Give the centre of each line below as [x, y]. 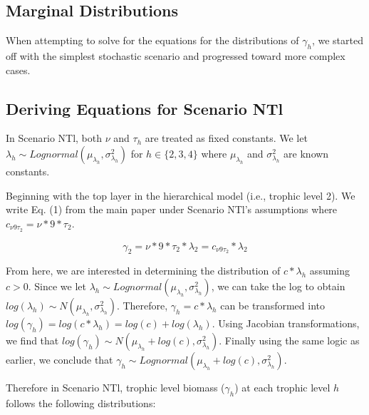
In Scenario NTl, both [54, 138]
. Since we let [57, 286]
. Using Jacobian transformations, [286, 323]
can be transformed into [272, 306]
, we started [337, 40]
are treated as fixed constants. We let [226, 138]
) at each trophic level [282, 388]
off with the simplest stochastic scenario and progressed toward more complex [176, 56]
